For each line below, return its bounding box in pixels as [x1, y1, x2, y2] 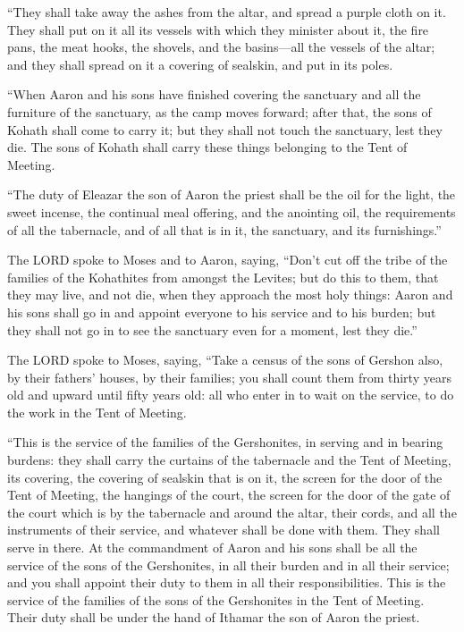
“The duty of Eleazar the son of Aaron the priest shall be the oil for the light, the [7, 185, 456, 204]
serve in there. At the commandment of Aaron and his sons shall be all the [7, 538, 418, 557]
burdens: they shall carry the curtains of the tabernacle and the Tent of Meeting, [7, 451, 451, 469]
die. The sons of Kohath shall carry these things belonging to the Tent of [7, 138, 408, 156]
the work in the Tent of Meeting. [7, 402, 187, 421]
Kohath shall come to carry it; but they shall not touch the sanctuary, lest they [7, 120, 443, 139]
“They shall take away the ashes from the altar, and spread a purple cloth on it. [7, 3, 446, 21]
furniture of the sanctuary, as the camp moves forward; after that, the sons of [7, 102, 432, 121]
